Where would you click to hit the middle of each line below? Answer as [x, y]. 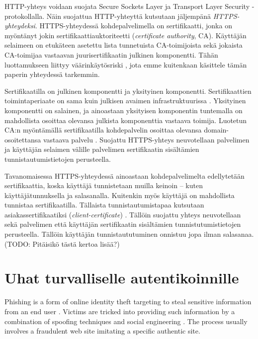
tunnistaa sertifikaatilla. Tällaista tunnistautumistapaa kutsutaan [104, 205]
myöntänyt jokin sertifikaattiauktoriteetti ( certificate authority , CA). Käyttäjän [126, 35]
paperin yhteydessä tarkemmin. [52, 74]
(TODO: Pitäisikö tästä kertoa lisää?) [62, 243]
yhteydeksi [20, 26]
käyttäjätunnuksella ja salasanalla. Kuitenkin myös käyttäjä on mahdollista [120, 195]
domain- [216, 130]
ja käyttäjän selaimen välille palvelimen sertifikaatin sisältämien [102, 149]
